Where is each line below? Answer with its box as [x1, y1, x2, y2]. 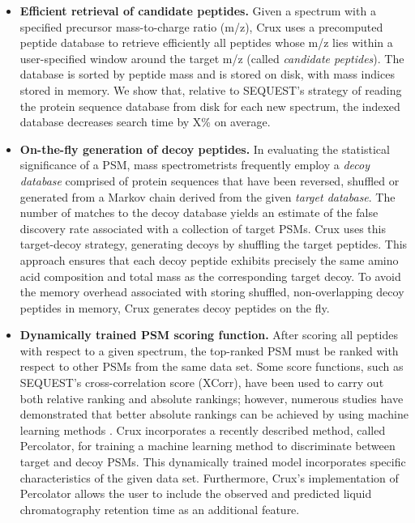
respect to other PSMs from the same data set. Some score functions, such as [19, 358, 404, 375]
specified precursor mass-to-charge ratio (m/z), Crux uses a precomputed [19, 18, 383, 35]
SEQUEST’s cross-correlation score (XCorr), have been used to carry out [19, 374, 384, 391]
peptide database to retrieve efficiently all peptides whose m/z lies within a [19, 34, 393, 51]
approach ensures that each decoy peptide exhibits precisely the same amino [19, 251, 399, 268]
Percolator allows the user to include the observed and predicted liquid [19, 485, 372, 502]
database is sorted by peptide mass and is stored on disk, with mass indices [19, 66, 395, 83]
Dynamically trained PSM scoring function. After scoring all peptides [19, 326, 398, 343]
